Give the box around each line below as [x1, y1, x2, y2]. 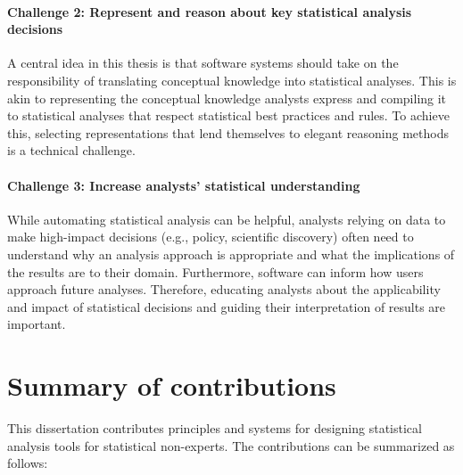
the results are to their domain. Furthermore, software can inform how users [7, 262, 424, 281]
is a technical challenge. [7, 141, 136, 160]
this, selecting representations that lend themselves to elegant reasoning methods [7, 123, 449, 142]
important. [7, 315, 66, 333]
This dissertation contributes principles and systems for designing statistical [7, 419, 422, 438]
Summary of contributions [7, 367, 336, 404]
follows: [7, 454, 48, 472]
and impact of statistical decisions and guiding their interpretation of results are [7, 297, 446, 315]
